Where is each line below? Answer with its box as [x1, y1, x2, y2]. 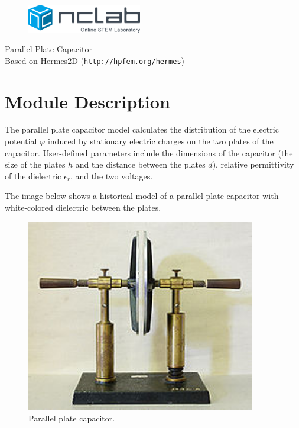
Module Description [5, 89, 170, 113]
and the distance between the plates [75, 158, 206, 170]
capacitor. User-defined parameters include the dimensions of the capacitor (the [5, 146, 293, 159]
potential [5, 135, 37, 147]
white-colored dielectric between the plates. [5, 201, 161, 214]
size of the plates [5, 158, 66, 170]
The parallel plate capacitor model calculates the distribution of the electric [5, 123, 279, 136]
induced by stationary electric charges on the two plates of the [47, 135, 274, 147]
